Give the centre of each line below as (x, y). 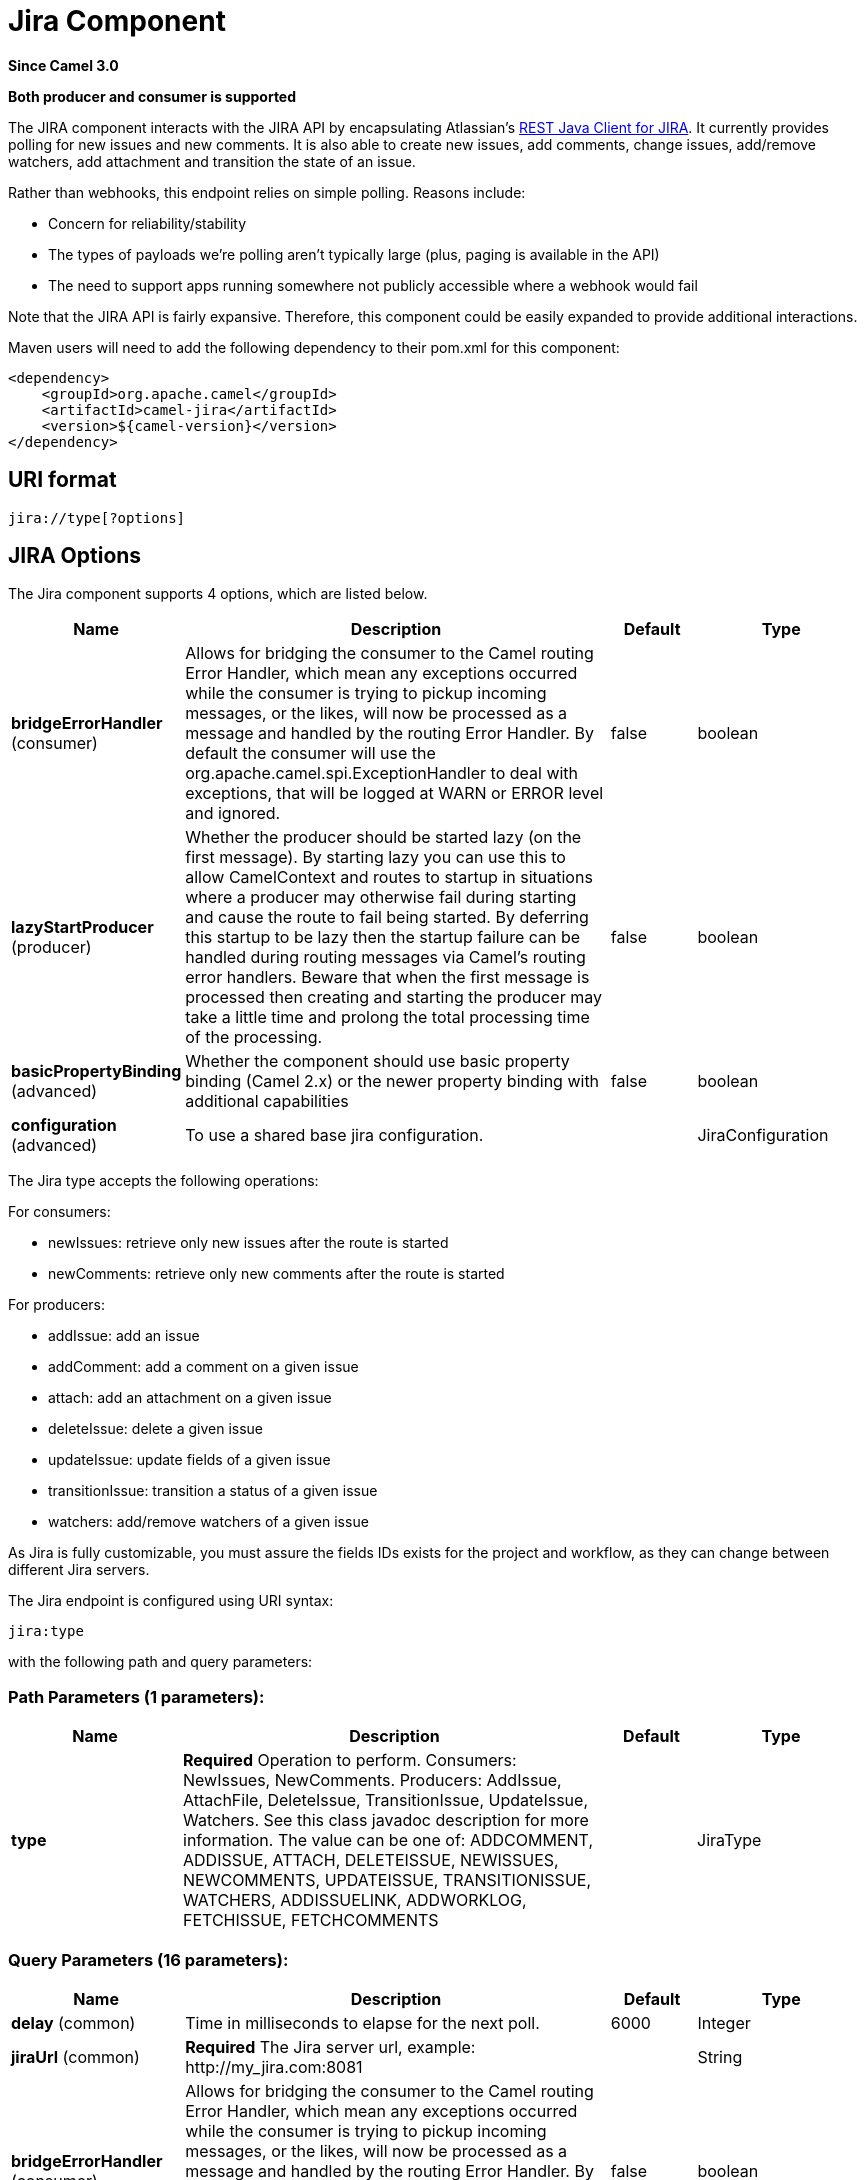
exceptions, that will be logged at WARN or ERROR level (394, 793)
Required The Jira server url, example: (330, 2046)
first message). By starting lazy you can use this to (375, 857)
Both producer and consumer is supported (152, 96)
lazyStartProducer (82, 927)
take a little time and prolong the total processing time (387, 1017)
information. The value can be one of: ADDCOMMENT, (388, 1840)
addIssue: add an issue (124, 1336)
